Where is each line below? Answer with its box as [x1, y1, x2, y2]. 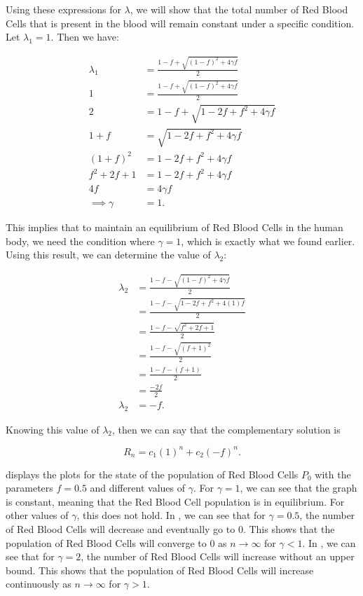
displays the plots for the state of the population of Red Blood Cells [6, 466, 299, 481]
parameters [6, 480, 53, 495]
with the [315, 466, 351, 481]
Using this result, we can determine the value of [6, 247, 211, 262]
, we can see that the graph [240, 480, 357, 495]
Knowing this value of [6, 422, 100, 436]
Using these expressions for [6, 2, 121, 16]
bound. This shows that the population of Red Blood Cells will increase [6, 562, 314, 577]
